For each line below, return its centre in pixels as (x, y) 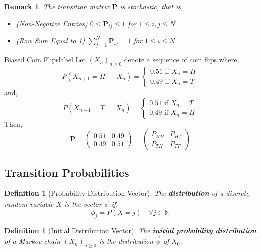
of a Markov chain (32, 241)
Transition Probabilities (67, 172)
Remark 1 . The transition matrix (57, 6)
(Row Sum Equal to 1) (50, 40)
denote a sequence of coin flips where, (182, 59)
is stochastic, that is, (152, 6)
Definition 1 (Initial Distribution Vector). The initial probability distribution (130, 230)
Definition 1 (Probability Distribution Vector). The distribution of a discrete (127, 193)
